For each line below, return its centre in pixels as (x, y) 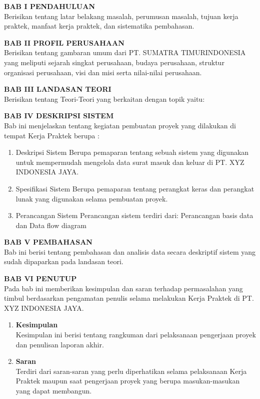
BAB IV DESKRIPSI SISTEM (59, 116)
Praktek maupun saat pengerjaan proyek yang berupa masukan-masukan (128, 381)
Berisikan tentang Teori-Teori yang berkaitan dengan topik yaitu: (104, 98)
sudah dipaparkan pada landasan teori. (64, 261)
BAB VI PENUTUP (40, 278)
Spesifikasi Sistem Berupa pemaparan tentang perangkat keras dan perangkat (135, 188)
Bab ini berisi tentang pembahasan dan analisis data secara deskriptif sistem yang (130, 251)
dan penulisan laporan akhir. (60, 344)
